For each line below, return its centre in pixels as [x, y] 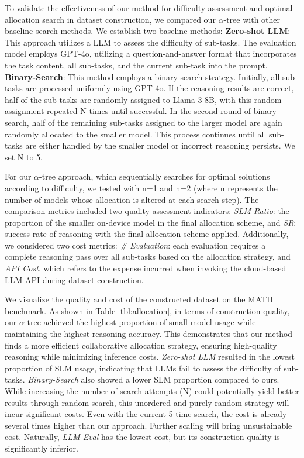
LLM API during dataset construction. [74, 279]
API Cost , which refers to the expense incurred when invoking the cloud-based [146, 268]
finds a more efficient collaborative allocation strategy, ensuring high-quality [141, 345]
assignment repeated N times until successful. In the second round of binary [141, 111]
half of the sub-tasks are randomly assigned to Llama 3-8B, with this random [143, 99]
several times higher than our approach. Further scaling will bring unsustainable [148, 425]
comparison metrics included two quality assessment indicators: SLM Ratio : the [147, 211]
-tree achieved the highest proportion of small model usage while [140, 322]
